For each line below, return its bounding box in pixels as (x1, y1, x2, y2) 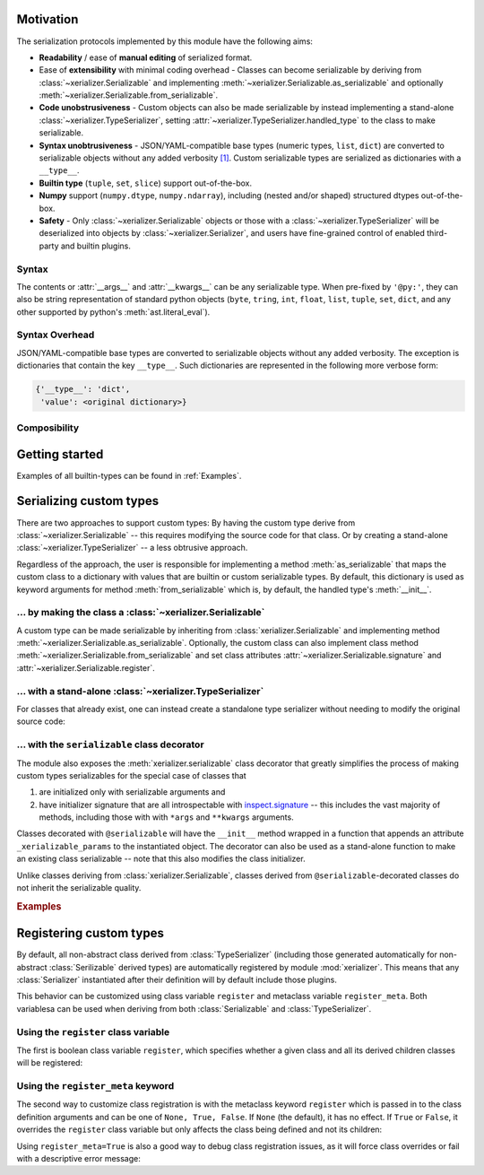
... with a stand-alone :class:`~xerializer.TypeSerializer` (16, 684, 264, 697)
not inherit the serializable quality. (16, 883, 142, 893)
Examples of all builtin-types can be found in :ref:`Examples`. (16, 470, 242, 481)
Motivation (16, 12, 79, 27)
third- (427, 228, 448, 239)
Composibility (16, 422, 80, 434)
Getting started (16, 447, 104, 462)
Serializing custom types (16, 493, 160, 509)
